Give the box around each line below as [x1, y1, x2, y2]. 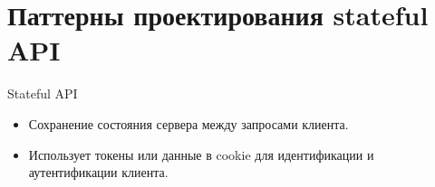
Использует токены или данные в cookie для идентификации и [28, 145, 374, 164]
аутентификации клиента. [28, 163, 169, 182]
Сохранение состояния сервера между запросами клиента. [28, 114, 349, 133]
